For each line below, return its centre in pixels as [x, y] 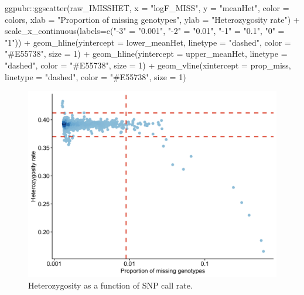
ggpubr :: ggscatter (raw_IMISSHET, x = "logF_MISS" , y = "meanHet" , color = [147, 8]
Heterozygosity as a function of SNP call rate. [110, 285]
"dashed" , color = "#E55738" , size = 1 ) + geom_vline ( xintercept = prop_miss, [148, 65]
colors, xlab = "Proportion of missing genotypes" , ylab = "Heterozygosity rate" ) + [152, 19]
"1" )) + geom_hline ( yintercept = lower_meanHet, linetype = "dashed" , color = [148, 42]
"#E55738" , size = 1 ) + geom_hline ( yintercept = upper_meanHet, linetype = [146, 54]
